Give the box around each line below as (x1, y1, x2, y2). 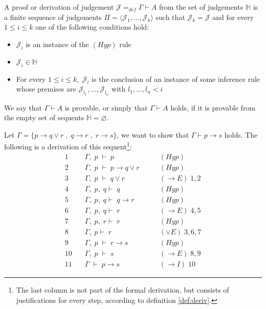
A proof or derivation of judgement (4, 2, 114, 12)
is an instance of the (26, 38, 89, 49)
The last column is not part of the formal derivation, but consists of (16, 284, 229, 295)
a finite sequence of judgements (4, 11, 102, 22)
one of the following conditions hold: (35, 21, 149, 32)
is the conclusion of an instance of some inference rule (92, 73, 260, 84)
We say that (4, 102, 42, 113)
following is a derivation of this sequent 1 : (4, 140, 132, 152)
